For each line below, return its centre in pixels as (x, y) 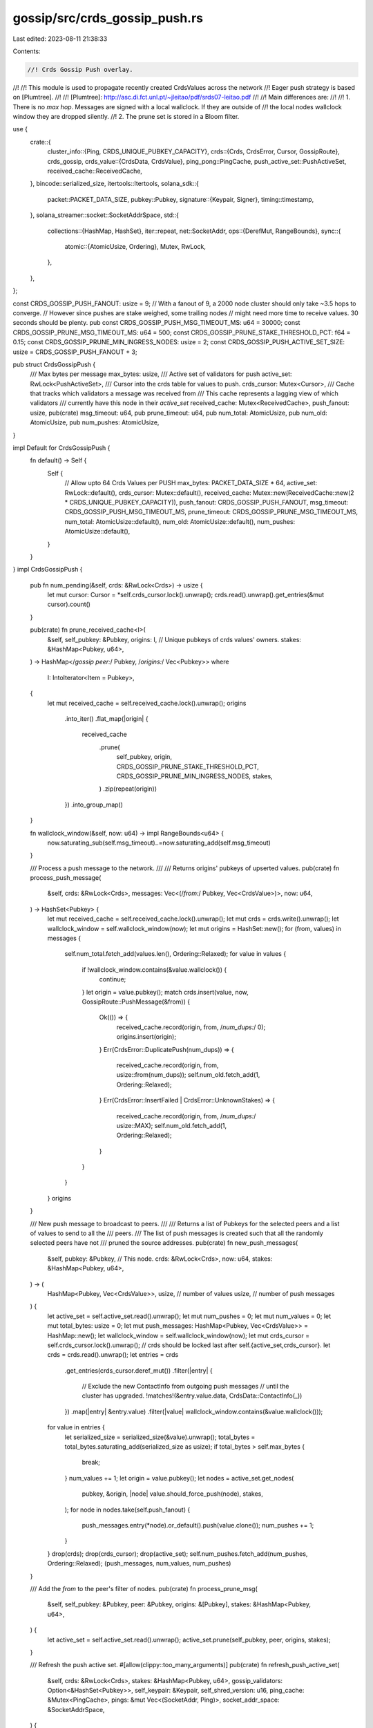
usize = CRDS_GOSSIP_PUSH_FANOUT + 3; (75, 352)
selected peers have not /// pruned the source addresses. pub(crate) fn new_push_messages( (164, 1243)
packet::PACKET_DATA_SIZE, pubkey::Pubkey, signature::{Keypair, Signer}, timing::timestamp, (181, 199)
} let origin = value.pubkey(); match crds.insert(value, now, (165, 992)
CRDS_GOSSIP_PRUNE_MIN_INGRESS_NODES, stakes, (194, 776)
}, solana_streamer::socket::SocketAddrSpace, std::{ (105, 215)
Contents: (27, 51)
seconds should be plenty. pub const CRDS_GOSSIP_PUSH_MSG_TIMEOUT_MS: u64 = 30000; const (156, 323)
